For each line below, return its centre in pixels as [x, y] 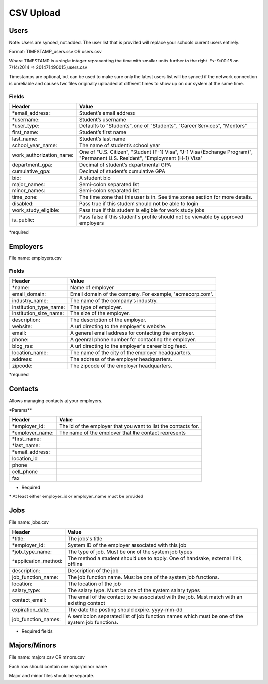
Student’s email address [107, 113]
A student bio [95, 178]
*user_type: [26, 126]
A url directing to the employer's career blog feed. [129, 346]
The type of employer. [96, 307]
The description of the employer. [108, 320]
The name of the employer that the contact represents [122, 433]
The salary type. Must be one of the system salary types [134, 590]
